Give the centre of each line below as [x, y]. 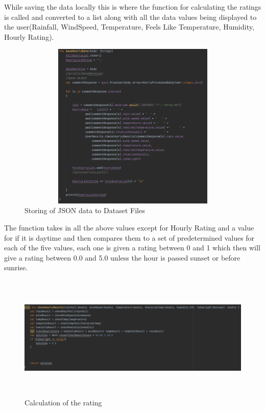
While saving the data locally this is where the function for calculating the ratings [133, 7]
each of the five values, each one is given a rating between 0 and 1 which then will [132, 248]
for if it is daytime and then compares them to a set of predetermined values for [129, 237]
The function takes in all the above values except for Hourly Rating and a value [129, 227]
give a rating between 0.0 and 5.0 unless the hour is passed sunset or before [122, 257]
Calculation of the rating [63, 403]
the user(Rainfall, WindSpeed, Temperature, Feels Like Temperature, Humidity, [129, 27]
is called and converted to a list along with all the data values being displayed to [130, 17]
